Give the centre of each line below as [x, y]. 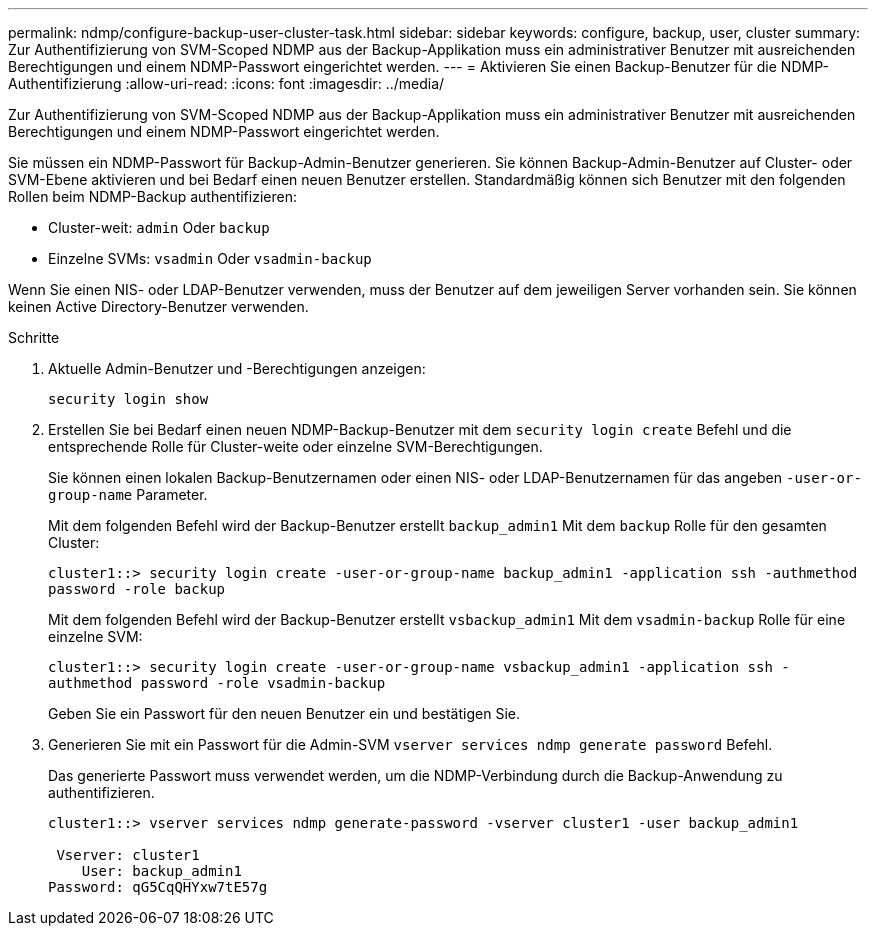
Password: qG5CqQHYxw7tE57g [158, 887]
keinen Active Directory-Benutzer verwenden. [158, 306]
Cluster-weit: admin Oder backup [159, 227]
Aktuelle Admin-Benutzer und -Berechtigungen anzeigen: [237, 368]
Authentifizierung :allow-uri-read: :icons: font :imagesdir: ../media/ [226, 83]
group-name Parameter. [128, 494]
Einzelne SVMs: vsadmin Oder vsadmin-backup [210, 258]
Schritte [34, 337]
